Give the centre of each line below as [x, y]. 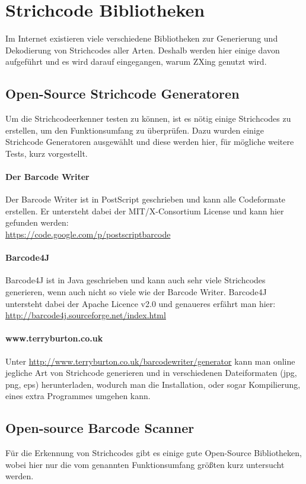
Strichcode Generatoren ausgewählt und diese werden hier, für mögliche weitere [150, 142]
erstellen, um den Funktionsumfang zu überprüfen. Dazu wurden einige [135, 130]
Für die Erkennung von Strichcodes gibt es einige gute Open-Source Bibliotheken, [154, 453]
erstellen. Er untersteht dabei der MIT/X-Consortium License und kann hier [145, 211]
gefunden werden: [37, 222]
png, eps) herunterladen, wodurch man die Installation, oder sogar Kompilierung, [153, 384]
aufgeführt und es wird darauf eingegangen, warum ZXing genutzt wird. [136, 61]
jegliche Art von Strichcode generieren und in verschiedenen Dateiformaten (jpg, [151, 373]
